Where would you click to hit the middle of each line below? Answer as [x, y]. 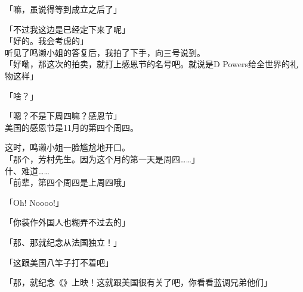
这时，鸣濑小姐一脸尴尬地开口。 [67, 147]
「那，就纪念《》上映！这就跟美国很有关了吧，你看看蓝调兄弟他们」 [138, 282]
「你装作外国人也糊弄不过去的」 [67, 222]
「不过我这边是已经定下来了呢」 [67, 29]
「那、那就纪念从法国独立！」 [63, 242]
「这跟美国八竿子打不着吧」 [59, 262]
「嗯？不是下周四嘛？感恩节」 [63, 116]
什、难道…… [27, 170]
